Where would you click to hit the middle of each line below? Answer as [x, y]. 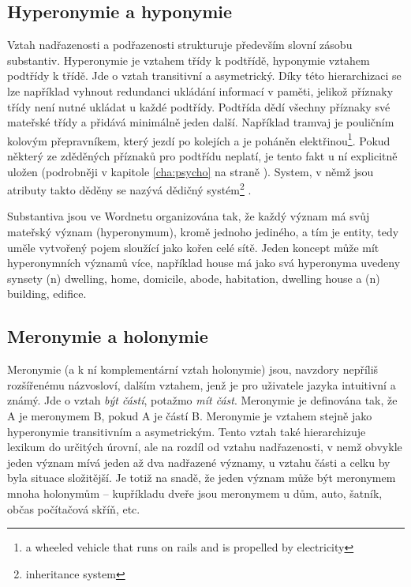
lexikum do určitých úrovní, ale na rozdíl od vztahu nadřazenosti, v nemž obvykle [205, 447]
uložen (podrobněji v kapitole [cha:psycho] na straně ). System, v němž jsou [191, 171]
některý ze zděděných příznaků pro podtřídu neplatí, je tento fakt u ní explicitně [202, 156]
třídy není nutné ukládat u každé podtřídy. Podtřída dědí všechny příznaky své [199, 106]
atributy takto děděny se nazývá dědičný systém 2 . [129, 188]
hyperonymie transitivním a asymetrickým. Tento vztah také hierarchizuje [187, 431]
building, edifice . [47, 293]
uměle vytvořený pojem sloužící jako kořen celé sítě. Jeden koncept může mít [193, 247]
